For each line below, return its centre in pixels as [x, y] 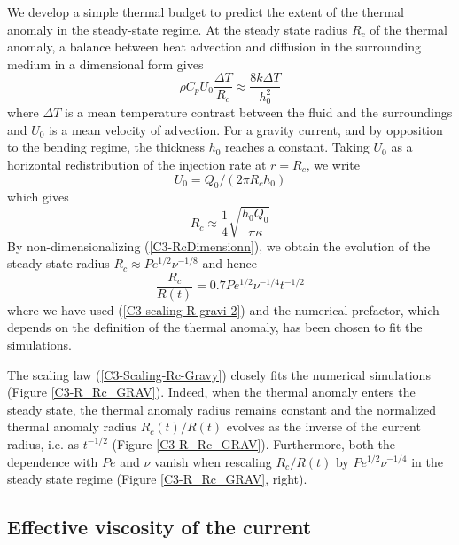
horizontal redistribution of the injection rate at [137, 165]
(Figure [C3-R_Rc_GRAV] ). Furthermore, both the [253, 443]
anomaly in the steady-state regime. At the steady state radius [178, 29]
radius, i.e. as [43, 443]
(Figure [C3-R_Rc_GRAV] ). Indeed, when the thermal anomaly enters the [211, 392]
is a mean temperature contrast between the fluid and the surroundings [259, 112]
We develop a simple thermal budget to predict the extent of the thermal [206, 12]
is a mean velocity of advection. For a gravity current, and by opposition [246, 129]
